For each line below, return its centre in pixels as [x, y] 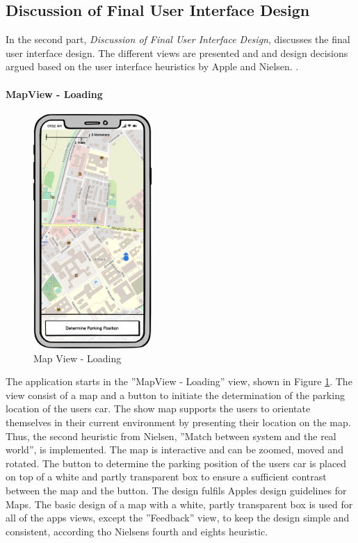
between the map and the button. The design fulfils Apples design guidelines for [176, 490]
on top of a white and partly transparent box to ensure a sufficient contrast [166, 477]
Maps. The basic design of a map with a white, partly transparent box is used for [179, 504]
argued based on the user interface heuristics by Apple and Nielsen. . [152, 66]
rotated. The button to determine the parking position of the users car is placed [176, 463]
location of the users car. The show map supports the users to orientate [158, 408]
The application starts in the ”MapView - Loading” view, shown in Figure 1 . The [179, 381]
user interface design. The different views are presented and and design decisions [177, 52]
